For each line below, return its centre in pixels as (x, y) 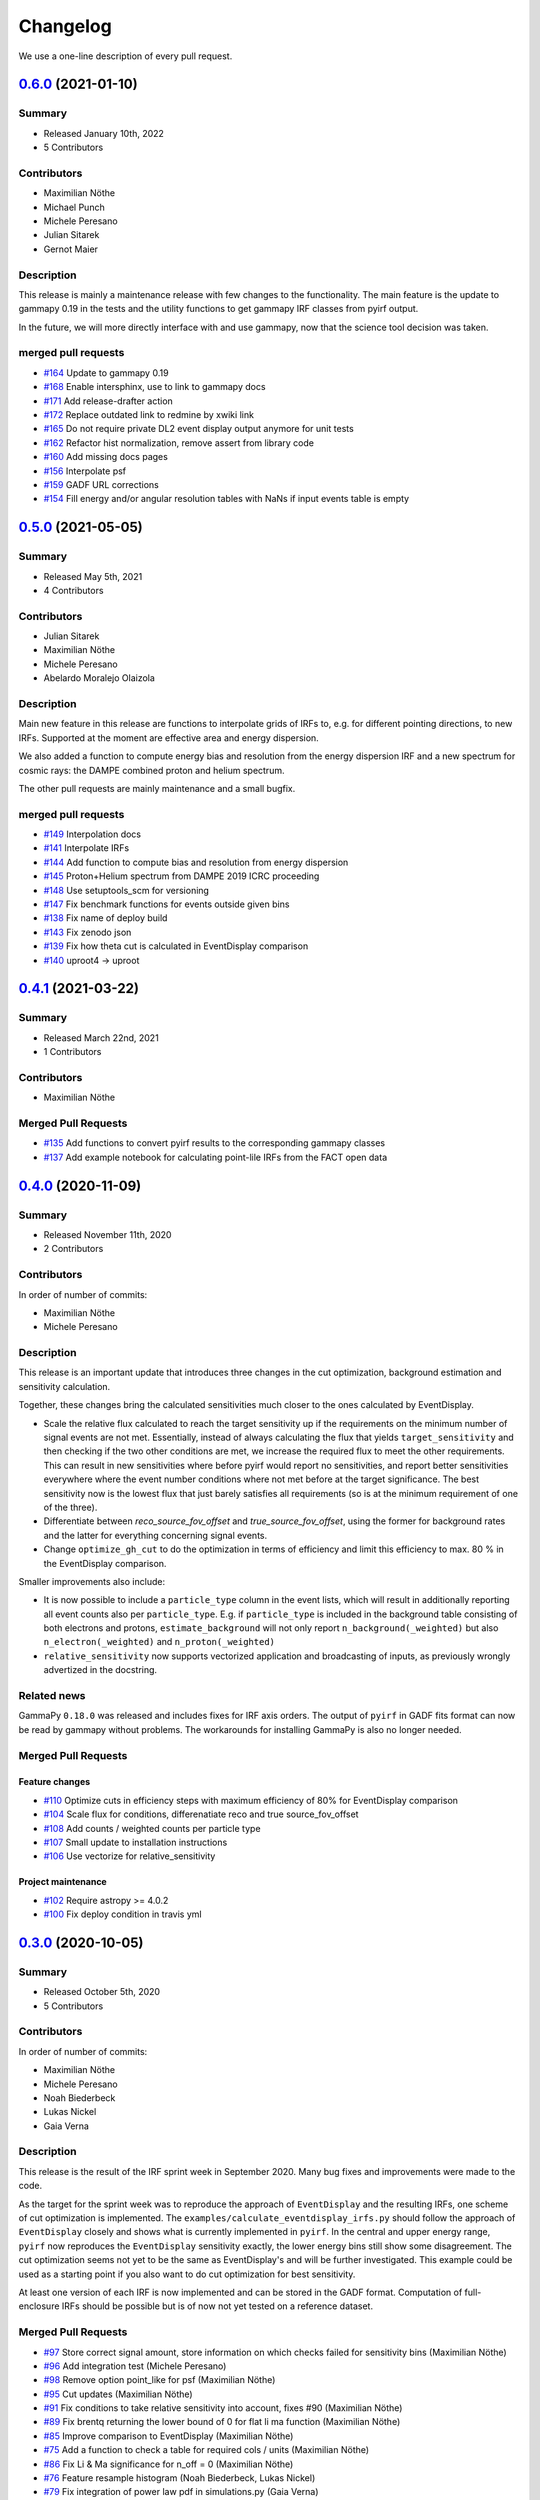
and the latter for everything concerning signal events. (155, 1535)
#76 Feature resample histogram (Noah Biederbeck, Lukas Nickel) (179, 2478)
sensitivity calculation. (64, 1386)
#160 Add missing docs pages (106, 457)
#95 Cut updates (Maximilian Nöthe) (118, 2394)
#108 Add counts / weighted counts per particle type (152, 1828)
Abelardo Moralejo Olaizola (99, 678)
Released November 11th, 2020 (107, 1234)
